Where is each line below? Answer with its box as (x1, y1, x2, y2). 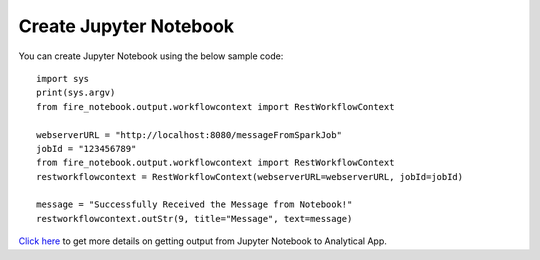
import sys (36, 73, 90, 84)
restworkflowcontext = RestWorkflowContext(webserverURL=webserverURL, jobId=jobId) (36, 171, 464, 182)
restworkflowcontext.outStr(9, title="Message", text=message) (36, 213, 353, 224)
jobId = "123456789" (36, 143, 137, 154)
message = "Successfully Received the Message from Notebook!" (36, 199, 353, 210)
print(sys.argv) (36, 87, 116, 99)
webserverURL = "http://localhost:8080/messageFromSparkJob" (36, 129, 342, 140)
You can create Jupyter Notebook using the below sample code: (18, 50, 284, 62)
